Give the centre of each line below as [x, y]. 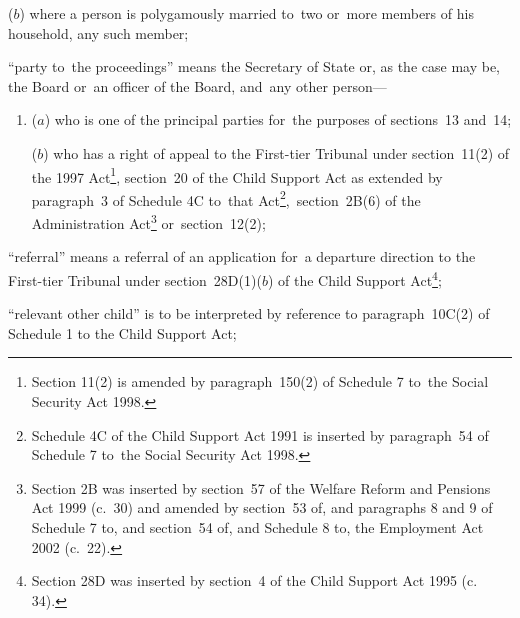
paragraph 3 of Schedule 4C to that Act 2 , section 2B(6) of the [226, 198]
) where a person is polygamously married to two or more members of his [246, 13]
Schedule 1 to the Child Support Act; [122, 332]
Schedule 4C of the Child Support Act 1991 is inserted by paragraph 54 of [260, 434]
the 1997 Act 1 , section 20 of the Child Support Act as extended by [237, 175]
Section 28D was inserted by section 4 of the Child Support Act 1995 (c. [254, 580]
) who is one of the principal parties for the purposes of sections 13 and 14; [278, 119]
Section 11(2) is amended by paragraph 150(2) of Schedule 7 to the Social [260, 381]
